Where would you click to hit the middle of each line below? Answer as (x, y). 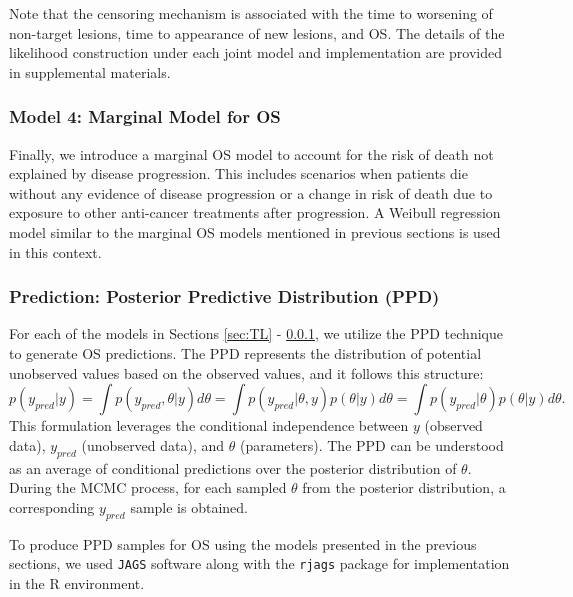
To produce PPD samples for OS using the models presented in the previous (243, 543)
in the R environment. (77, 582)
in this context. (55, 251)
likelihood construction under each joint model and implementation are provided (256, 52)
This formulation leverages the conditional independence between (209, 425)
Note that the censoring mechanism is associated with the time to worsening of (251, 13)
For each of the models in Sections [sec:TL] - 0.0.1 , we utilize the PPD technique (256, 333)
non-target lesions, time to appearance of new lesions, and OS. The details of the (257, 32)
